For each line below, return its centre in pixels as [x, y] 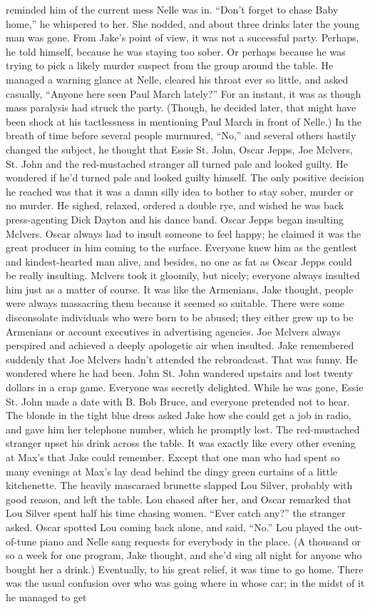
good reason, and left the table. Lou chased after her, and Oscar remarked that [179, 499]
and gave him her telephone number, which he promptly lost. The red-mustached [183, 429]
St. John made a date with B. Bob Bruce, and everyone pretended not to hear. [178, 401]
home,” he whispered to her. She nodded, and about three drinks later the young [183, 23]
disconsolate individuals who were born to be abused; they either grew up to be [180, 317]
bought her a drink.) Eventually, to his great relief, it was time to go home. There [185, 569]
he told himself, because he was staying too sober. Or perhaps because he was [176, 51]
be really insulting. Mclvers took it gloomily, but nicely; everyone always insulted [183, 275]
